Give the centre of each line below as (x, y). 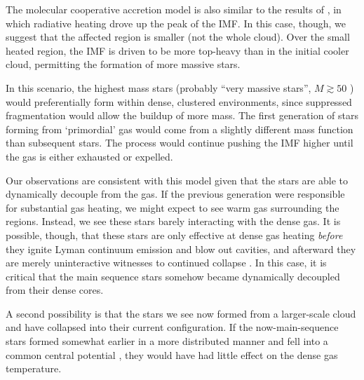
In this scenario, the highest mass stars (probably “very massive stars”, (159, 87)
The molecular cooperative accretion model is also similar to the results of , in (174, 9)
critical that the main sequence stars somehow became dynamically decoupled (173, 276)
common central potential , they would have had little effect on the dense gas (172, 354)
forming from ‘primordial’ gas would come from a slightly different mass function (180, 129)
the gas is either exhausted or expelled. (89, 156)
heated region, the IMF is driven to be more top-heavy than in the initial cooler (177, 50)
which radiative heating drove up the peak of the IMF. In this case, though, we (176, 23)
